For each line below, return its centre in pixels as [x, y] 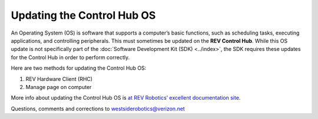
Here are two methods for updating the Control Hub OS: [79, 68]
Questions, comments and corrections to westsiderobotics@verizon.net [98, 108]
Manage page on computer [59, 87]
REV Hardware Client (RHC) [59, 79]
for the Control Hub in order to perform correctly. [70, 57]
